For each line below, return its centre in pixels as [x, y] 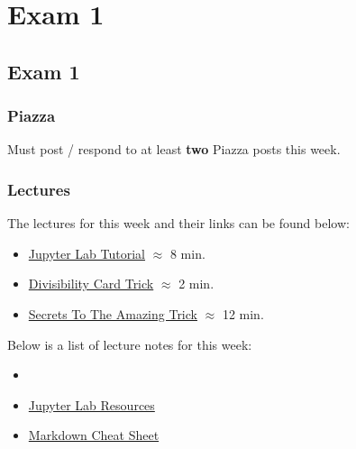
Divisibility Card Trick [91, 284]
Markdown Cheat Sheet [94, 435]
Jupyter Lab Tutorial [87, 253]
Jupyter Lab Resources [91, 404]
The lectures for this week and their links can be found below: [178, 223]
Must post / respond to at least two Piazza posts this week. [174, 149]
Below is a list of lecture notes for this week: [130, 344]
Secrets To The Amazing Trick [113, 313]
